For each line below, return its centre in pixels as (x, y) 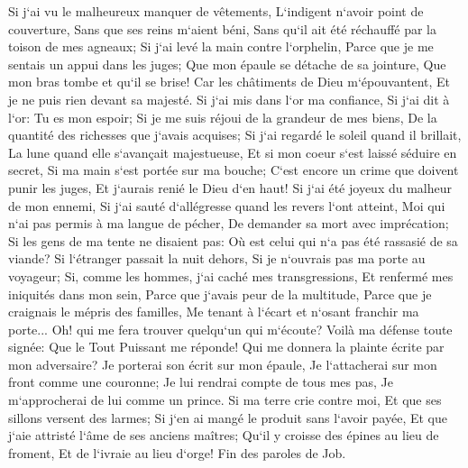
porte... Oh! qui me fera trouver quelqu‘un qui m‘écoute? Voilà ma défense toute (230, 329)
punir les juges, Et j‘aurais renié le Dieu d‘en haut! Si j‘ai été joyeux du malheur (230, 187)
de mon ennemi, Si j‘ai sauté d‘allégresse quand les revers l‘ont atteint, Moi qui (227, 205)
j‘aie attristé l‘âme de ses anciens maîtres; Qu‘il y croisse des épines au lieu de (224, 435)
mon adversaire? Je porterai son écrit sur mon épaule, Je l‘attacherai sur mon (223, 364)
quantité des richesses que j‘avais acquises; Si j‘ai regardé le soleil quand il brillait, (235, 135)
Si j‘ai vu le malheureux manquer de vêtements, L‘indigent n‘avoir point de (216, 11)
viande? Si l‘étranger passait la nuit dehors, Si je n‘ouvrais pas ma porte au (217, 258)
